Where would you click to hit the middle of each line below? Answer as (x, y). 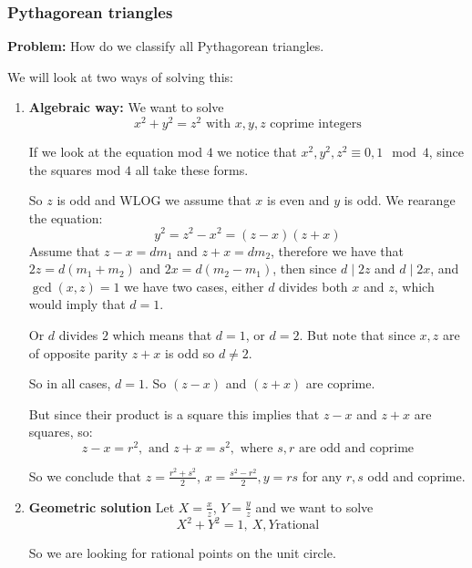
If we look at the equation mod (115, 152)
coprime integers (316, 124)
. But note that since (357, 334)
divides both (313, 286)
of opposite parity (78, 352)
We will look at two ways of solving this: (120, 76)
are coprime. (340, 383)
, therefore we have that (337, 250)
